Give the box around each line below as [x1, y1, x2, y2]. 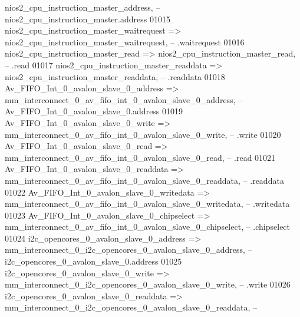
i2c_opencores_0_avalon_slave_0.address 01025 [5, 255, 182, 268]
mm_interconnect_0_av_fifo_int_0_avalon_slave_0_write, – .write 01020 [5, 128, 281, 140]
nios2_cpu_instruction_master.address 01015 [5, 12, 170, 25]
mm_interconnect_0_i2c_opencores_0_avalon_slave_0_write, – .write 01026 [5, 278, 291, 290]
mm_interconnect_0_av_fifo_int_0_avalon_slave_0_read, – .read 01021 [5, 151, 276, 163]
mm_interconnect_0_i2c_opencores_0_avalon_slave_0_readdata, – [5, 301, 258, 313]
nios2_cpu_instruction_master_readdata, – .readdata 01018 [5, 70, 225, 82]
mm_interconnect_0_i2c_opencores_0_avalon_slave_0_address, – [5, 243, 252, 256]
